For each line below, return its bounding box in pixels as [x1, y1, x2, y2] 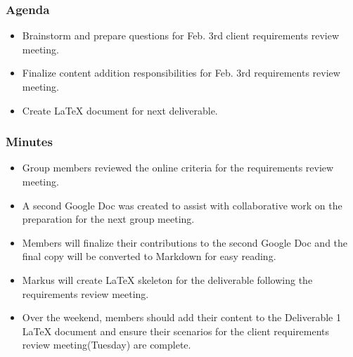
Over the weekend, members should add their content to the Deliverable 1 [22, 310, 341, 325]
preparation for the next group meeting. [22, 212, 195, 226]
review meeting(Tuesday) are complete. [22, 337, 191, 352]
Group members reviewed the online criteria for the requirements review [22, 160, 334, 175]
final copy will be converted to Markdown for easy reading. [22, 249, 276, 264]
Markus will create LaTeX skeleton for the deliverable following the [22, 272, 313, 287]
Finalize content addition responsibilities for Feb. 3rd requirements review [22, 65, 340, 80]
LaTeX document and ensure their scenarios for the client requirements [22, 323, 330, 338]
